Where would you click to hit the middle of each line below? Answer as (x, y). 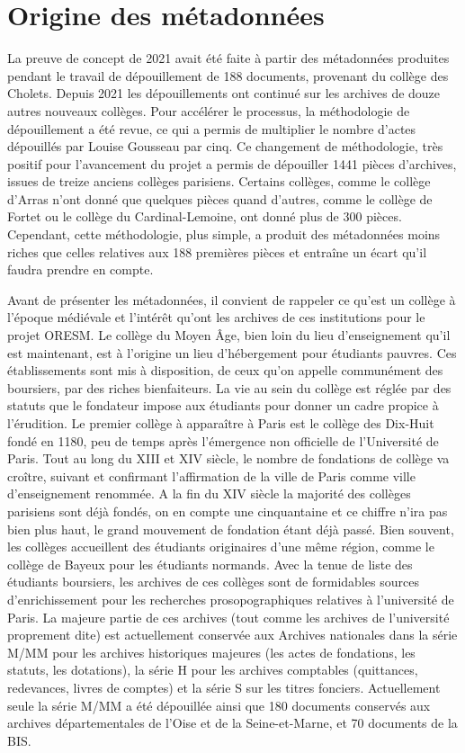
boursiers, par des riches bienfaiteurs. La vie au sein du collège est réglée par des (229, 387)
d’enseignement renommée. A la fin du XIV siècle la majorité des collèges (209, 493)
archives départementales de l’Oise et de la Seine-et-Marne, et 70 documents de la (232, 723)
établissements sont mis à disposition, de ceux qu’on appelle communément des (225, 370)
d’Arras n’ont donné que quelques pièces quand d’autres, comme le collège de (220, 198)
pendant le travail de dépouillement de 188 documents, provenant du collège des (228, 75)
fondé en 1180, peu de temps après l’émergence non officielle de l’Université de (223, 440)
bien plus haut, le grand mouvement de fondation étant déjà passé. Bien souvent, (231, 529)
